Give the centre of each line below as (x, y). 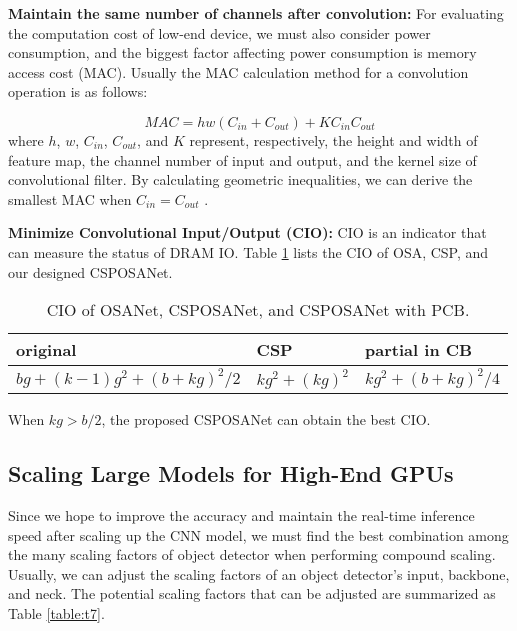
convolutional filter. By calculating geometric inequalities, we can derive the (240, 179)
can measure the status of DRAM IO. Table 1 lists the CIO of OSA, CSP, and (248, 251)
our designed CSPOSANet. (90, 271)
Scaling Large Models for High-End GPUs (231, 473)
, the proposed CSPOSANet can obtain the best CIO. (266, 419)
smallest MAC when (70, 198)
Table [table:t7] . (56, 612)
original (46, 350)
